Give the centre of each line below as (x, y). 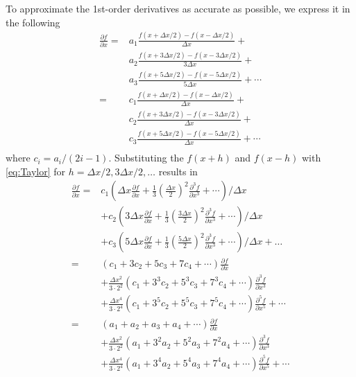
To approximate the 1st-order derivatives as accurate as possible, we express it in (178, 8)
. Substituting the (146, 158)
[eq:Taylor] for (36, 171)
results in (178, 171)
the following (33, 22)
